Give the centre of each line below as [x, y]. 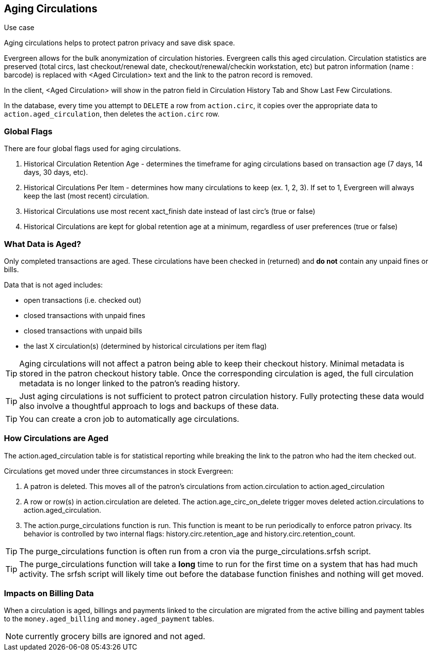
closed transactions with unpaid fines [85, 315]
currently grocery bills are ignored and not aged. [115, 636]
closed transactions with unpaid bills [83, 330]
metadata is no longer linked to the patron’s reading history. [130, 383]
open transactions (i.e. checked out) [83, 300]
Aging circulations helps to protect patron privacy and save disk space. [119, 43]
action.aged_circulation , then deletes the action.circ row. [112, 114]
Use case [19, 28]
